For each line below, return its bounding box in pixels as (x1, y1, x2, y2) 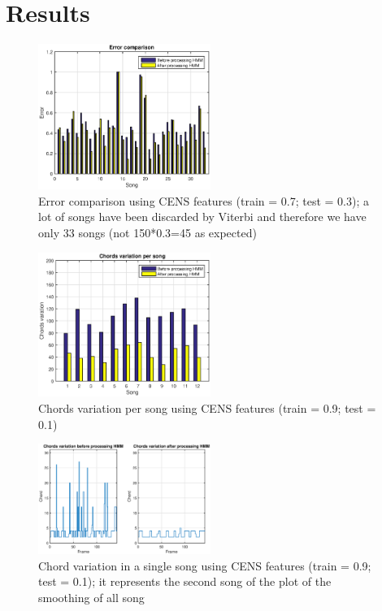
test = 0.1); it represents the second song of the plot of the (38, 573, 332, 590)
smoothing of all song (38, 588, 145, 605)
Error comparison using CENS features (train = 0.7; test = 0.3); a (38, 192, 369, 209)
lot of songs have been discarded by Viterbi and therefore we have (38, 208, 367, 225)
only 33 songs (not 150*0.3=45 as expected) (38, 223, 257, 240)
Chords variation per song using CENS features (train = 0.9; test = (38, 399, 376, 416)
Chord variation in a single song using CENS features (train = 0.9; (38, 557, 371, 574)
